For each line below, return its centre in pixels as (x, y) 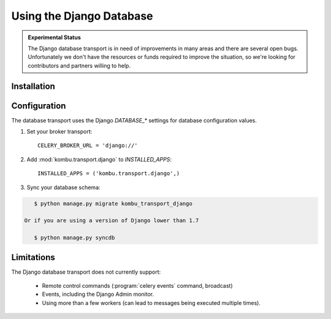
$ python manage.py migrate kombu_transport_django (113, 203)
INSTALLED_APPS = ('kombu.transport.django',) (109, 174)
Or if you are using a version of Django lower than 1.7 (112, 221)
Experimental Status (54, 37)
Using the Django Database (82, 16)
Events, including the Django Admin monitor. (98, 295)
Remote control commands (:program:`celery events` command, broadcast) (137, 286)
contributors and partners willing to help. (79, 66)
